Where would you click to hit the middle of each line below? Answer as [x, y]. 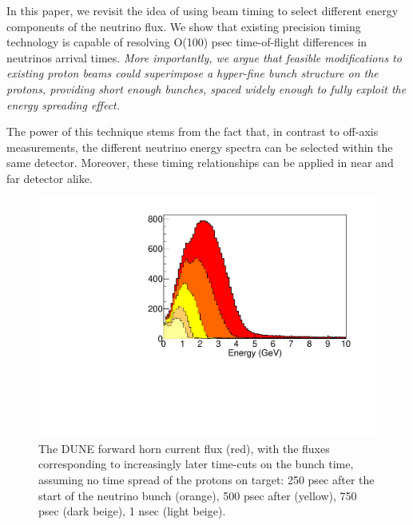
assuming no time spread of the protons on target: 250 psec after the [206, 479]
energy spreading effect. [64, 104]
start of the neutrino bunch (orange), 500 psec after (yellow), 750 [198, 495]
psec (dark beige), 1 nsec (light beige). [132, 511]
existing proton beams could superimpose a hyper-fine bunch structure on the [193, 73]
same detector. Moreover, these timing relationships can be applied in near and [200, 163]
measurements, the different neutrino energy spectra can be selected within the [200, 147]
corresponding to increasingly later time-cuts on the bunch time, [196, 464]
